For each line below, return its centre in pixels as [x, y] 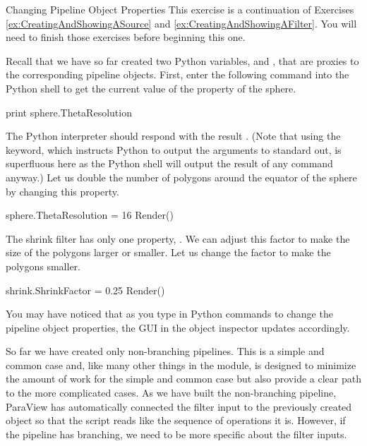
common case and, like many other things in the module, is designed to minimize [181, 364]
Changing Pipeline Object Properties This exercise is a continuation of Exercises [180, 9]
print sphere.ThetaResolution [69, 112]
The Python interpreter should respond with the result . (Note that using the [173, 136]
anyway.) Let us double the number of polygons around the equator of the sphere [181, 177]
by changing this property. [62, 191]
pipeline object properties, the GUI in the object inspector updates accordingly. [178, 327]
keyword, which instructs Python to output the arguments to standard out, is [174, 149]
